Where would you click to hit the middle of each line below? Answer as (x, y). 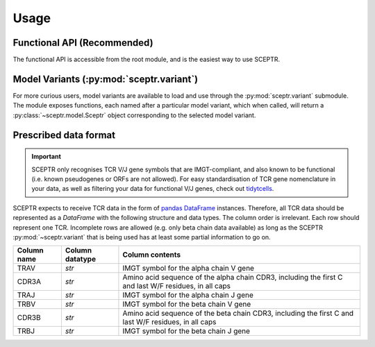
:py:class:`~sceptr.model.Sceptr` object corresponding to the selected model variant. (134, 115)
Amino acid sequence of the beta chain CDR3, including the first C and (238, 314)
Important (47, 157)
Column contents (151, 255)
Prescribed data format (64, 135)
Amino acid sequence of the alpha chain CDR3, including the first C (233, 278)
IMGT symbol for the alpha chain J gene (188, 295)
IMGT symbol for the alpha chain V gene (189, 269)
